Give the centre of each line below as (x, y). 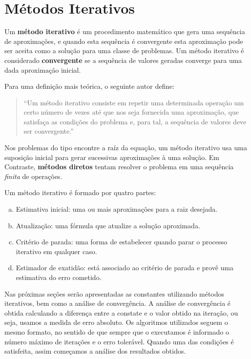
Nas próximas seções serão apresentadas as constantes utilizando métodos (115, 293)
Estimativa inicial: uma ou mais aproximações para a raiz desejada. (117, 209)
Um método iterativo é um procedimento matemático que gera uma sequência (125, 31)
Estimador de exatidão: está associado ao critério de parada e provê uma (125, 268)
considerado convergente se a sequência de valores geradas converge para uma (123, 60)
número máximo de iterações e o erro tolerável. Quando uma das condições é (119, 341)
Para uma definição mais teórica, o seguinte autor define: (90, 86)
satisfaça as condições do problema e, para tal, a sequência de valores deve (135, 121)
